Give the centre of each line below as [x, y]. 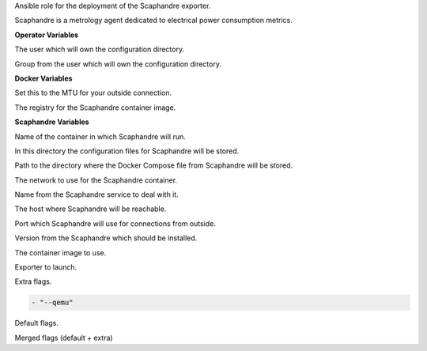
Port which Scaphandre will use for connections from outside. [115, 223]
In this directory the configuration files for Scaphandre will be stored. [127, 151]
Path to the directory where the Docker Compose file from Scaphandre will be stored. [154, 165]
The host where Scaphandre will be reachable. [91, 209]
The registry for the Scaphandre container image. [95, 108]
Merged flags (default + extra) [64, 338]
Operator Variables [47, 35]
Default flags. [36, 323]
